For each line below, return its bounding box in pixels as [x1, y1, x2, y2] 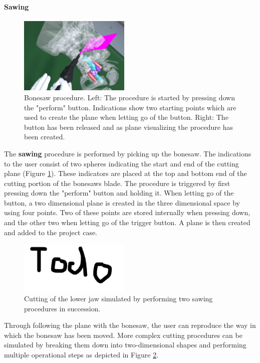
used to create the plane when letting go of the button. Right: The [24, 112, 228, 122]
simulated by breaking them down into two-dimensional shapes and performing [4, 339, 246, 350]
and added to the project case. [4, 227, 98, 237]
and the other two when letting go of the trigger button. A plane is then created [4, 217, 250, 228]
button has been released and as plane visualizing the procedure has [24, 121, 233, 132]
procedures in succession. [24, 303, 101, 313]
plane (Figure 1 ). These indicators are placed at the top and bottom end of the [4, 168, 247, 178]
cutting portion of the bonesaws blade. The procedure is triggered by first [4, 177, 230, 188]
